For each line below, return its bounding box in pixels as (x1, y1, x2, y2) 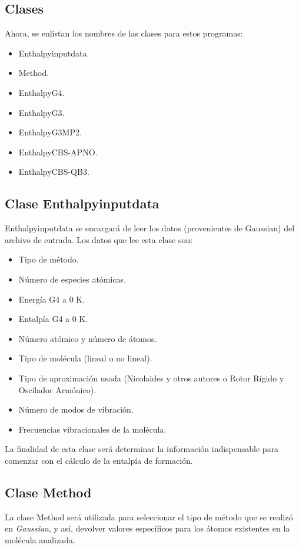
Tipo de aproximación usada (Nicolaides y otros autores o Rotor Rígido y (18, 371, 284, 384)
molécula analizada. (5, 533, 75, 546)
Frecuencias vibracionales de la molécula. (18, 423, 167, 435)
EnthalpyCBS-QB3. (18, 165, 89, 178)
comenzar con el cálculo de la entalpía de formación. (5, 454, 193, 466)
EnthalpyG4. (18, 86, 65, 98)
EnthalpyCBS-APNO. (18, 145, 98, 158)
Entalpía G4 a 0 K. (18, 313, 88, 325)
